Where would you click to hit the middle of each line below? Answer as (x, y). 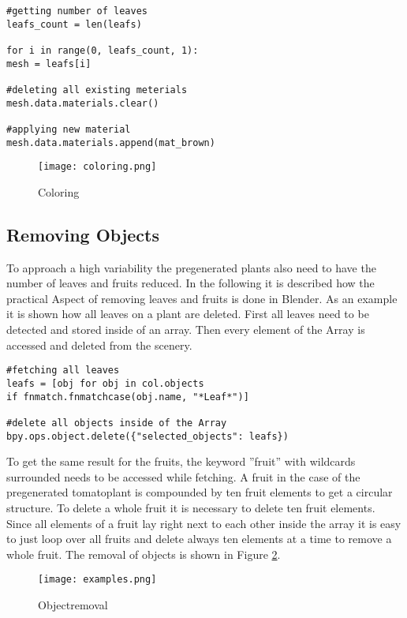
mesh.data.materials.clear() (83, 103)
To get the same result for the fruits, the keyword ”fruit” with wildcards (181, 461)
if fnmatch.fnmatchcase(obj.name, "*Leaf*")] (128, 397)
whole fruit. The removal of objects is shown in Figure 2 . (144, 554)
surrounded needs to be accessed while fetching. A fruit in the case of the (183, 476)
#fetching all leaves (63, 371)
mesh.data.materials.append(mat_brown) (111, 142)
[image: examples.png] (97, 580)
